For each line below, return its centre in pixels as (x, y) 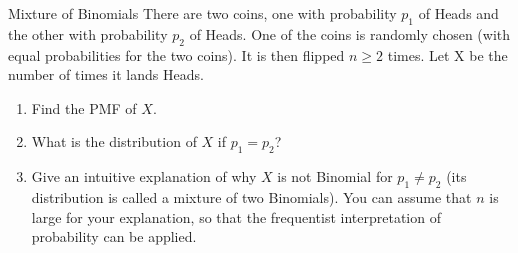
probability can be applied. (114, 236)
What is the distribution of (114, 141)
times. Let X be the (447, 54)
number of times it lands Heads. (106, 74)
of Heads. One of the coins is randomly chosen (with (350, 33)
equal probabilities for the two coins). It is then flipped (176, 54)
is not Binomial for (335, 176)
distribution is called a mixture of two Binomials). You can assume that (251, 196)
